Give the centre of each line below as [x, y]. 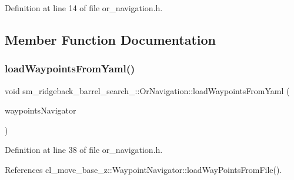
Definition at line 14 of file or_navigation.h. [84, 8]
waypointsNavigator [41, 110]
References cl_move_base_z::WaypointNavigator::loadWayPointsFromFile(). [143, 169]
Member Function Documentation [111, 39]
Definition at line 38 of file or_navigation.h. [84, 150]
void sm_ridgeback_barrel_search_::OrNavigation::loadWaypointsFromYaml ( [147, 90]
